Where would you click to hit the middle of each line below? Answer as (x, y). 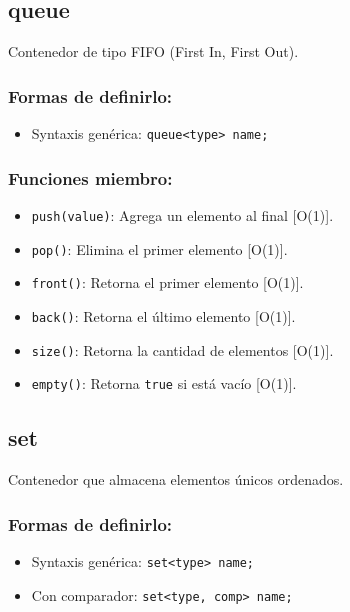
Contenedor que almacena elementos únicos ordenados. (176, 479)
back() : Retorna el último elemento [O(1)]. (163, 315)
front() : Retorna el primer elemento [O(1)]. (167, 282)
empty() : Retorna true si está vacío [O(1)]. (164, 383)
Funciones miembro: (90, 177)
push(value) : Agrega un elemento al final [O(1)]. (182, 214)
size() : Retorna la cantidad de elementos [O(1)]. (182, 349)
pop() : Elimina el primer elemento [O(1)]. (159, 248)
